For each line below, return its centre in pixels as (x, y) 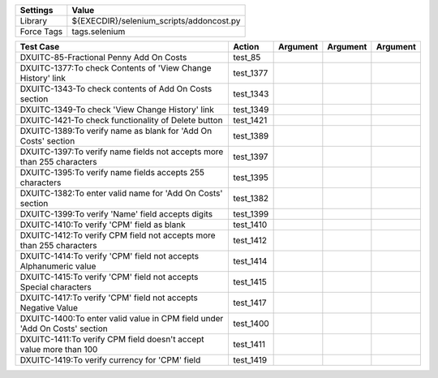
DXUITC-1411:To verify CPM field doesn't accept (112, 339)
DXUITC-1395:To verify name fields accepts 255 (112, 172)
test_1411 (249, 344)
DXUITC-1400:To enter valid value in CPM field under (122, 318)
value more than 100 (59, 349)
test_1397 (250, 157)
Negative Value (49, 308)
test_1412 (250, 241)
